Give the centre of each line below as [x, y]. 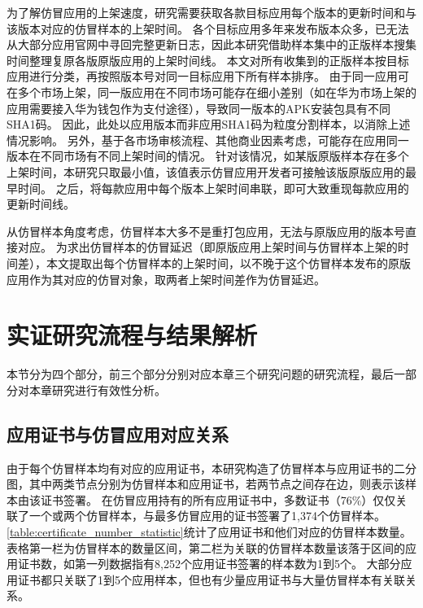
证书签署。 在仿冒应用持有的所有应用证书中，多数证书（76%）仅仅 [218, 499]
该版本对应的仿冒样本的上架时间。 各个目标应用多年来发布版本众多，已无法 [208, 28]
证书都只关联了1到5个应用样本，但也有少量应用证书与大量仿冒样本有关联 [211, 579]
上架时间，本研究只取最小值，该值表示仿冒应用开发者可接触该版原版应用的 [206, 171]
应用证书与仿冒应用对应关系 [118, 433]
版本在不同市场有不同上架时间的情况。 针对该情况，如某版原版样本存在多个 [208, 156]
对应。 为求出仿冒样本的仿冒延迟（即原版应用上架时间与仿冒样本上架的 [207, 247]
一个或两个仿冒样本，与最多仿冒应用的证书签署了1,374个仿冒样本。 [207, 516]
